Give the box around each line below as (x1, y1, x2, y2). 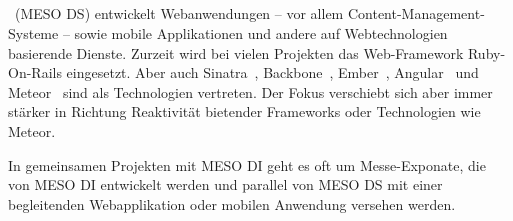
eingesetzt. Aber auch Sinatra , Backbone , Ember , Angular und (66, 62, 479, 83)
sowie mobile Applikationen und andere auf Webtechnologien (74, 22, 448, 43)
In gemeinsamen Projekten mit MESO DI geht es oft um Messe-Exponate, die (8, 154, 486, 175)
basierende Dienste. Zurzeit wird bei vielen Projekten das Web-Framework (8, 42, 464, 63)
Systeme (8, 22, 59, 43)
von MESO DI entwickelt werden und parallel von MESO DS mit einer (8, 174, 443, 195)
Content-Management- (347, 3, 485, 24)
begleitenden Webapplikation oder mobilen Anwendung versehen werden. (8, 193, 456, 214)
